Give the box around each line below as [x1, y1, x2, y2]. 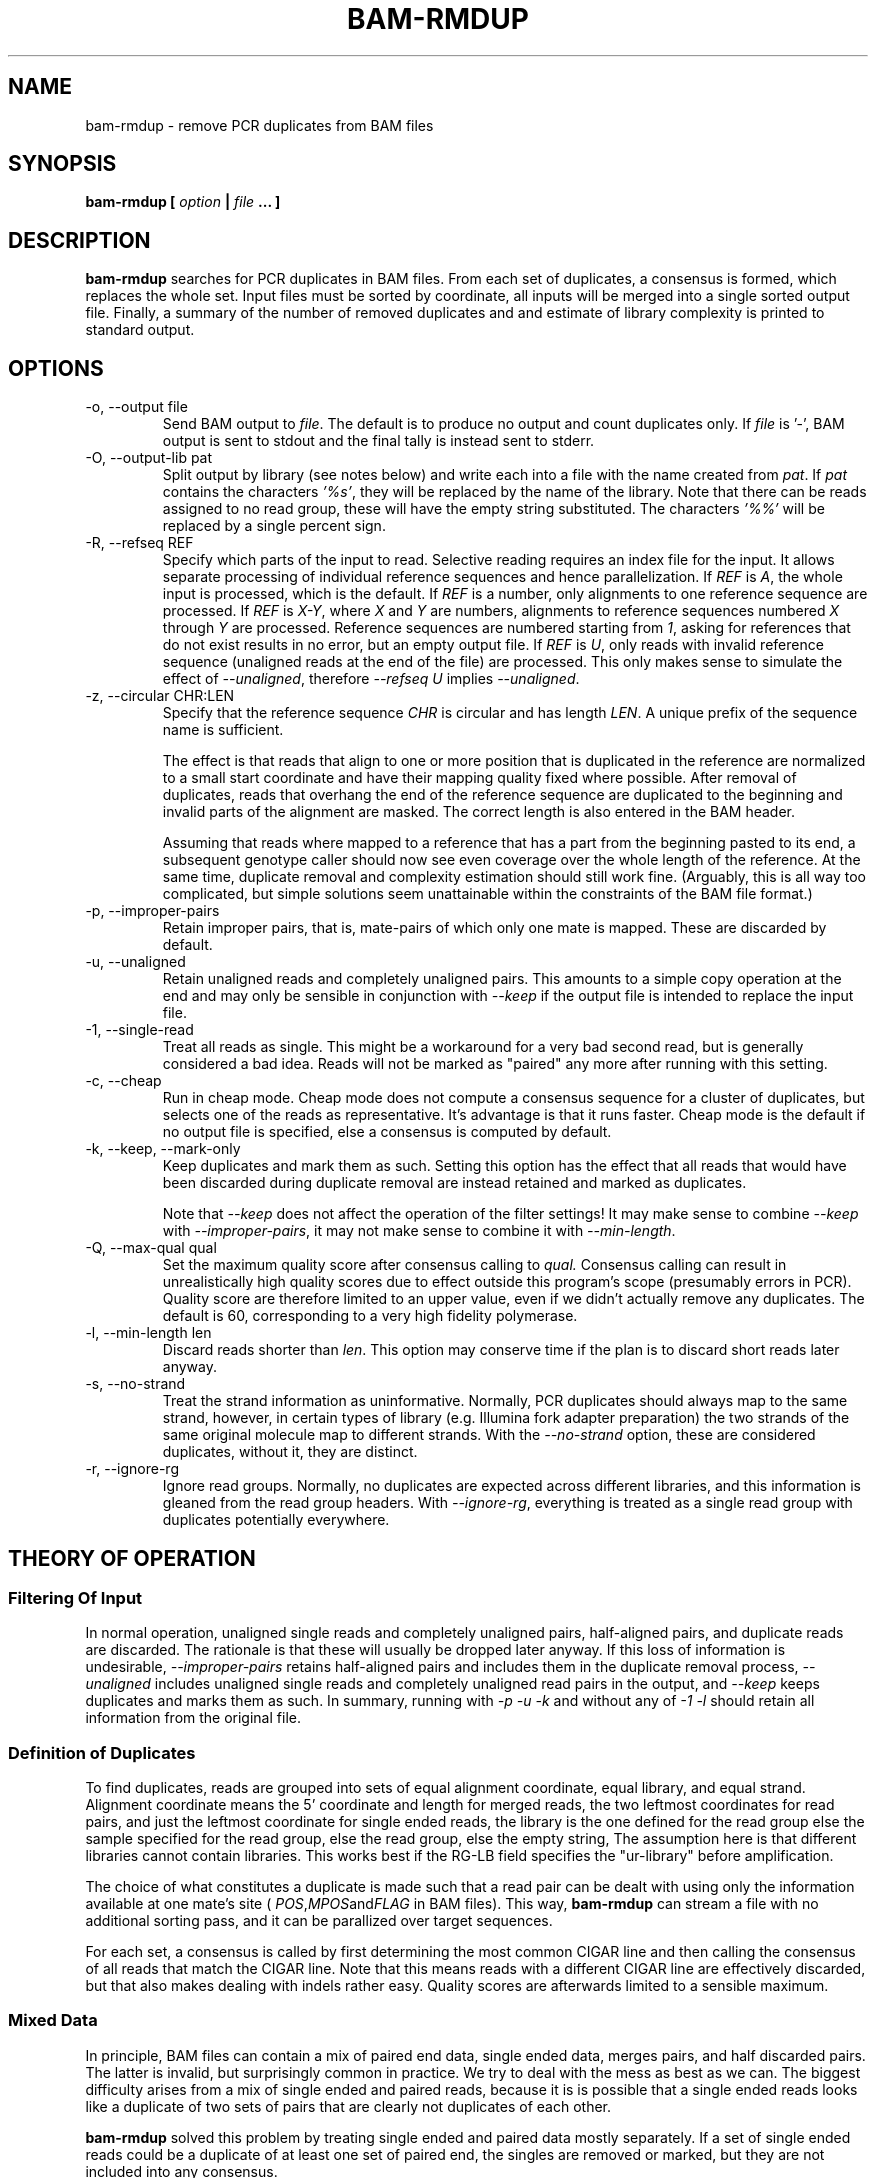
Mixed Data [8, 2010, 98, 2031]
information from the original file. [85, 1709, 301, 1727]
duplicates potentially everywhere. [162, 1511, 390, 1529]
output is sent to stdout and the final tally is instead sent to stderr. [162, 432, 595, 450]
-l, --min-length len [85, 1324, 212, 1342]
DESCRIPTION [8, 227, 151, 253]
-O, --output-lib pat [85, 449, 213, 467]
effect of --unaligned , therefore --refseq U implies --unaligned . [162, 670, 580, 688]
